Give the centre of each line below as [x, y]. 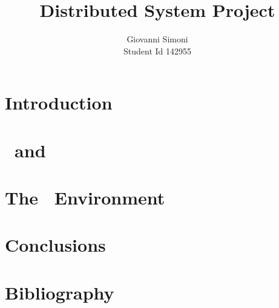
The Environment [85, 198]
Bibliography [60, 292]
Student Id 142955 [157, 51]
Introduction [59, 103]
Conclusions [55, 245]
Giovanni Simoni [157, 39]
